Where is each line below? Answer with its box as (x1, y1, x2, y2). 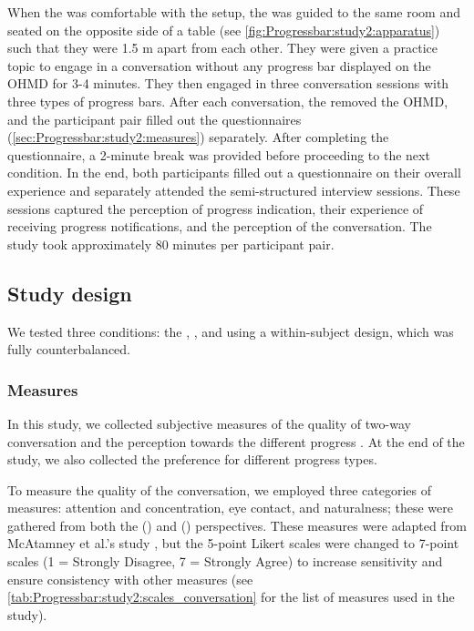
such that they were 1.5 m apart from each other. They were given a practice (7, 38, 438, 57)
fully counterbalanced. (7, 340, 131, 359)
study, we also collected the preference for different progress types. (7, 450, 377, 469)
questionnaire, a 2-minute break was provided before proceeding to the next (7, 145, 430, 164)
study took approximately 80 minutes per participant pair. (7, 234, 335, 253)
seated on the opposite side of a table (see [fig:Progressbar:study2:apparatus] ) (7, 20, 440, 39)
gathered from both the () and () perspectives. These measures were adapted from (7, 515, 467, 534)
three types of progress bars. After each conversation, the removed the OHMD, (7, 91, 448, 110)
